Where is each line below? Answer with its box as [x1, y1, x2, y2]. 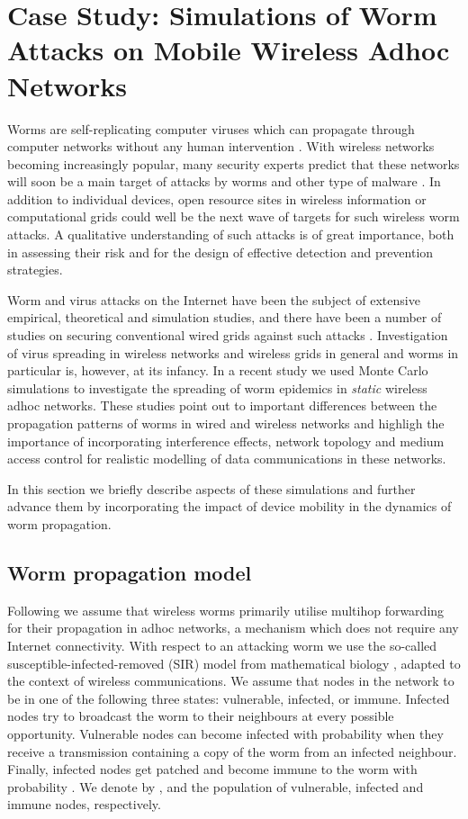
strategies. [7, 260, 63, 279]
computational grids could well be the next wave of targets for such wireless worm [7, 207, 460, 226]
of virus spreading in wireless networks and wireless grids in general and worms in [7, 343, 459, 362]
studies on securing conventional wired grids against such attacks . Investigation [7, 326, 448, 345]
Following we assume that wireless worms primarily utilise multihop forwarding [7, 600, 445, 619]
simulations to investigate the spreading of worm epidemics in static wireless [7, 378, 427, 397]
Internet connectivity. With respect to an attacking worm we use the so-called [7, 635, 437, 654]
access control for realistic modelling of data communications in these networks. [7, 449, 446, 468]
